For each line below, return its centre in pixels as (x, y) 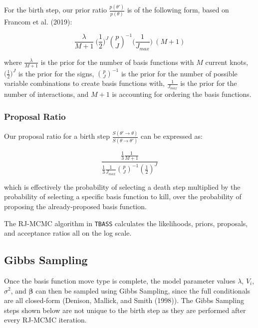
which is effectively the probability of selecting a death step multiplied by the (122, 186)
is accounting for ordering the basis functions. (182, 94)
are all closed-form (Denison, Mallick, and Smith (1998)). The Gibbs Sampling (124, 300)
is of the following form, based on (178, 10)
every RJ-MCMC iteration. (45, 320)
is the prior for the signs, (56, 73)
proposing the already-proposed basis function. (75, 206)
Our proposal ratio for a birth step (57, 136)
